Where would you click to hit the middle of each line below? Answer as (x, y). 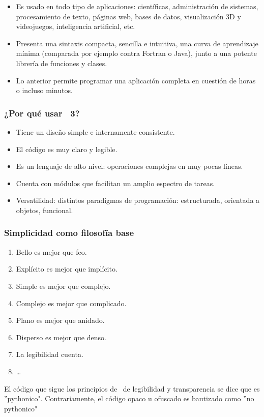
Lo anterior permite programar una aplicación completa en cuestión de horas (136, 80)
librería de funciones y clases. (62, 63)
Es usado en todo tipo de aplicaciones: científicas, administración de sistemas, (137, 6)
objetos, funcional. (45, 210)
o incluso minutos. (44, 90)
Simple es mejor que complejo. (63, 286)
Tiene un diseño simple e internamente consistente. (95, 131)
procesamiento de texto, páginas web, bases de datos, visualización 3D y (128, 16)
